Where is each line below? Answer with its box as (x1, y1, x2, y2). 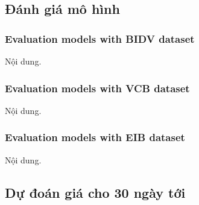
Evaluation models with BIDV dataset (5, 31, 195, 46)
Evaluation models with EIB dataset (5, 130, 185, 145)
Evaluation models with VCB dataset (5, 80, 190, 95)
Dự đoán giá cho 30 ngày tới (5, 183, 186, 201)
